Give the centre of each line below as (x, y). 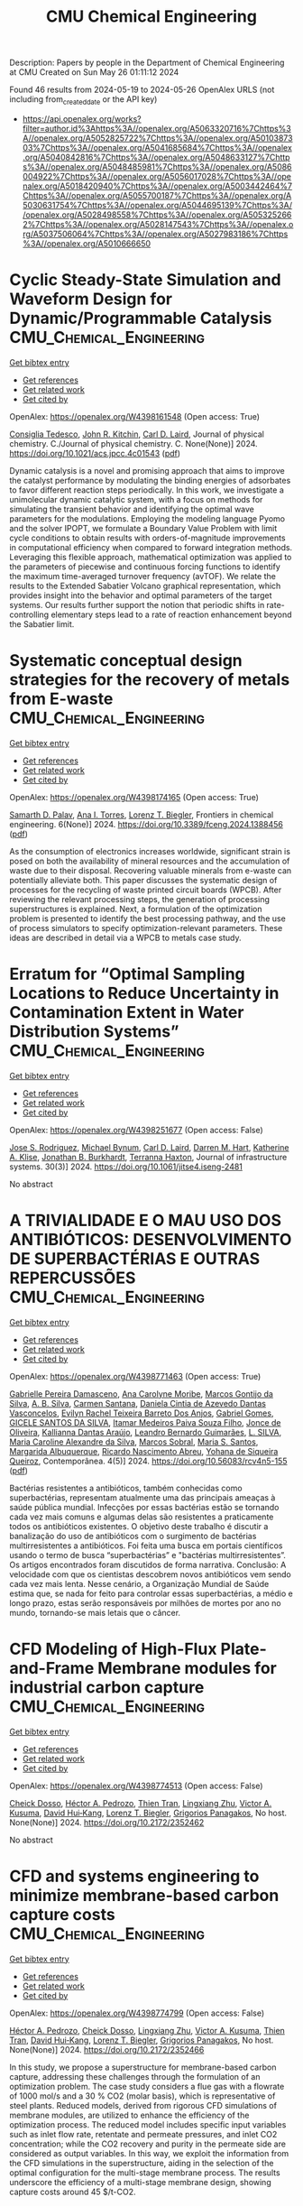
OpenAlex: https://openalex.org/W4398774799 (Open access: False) (137, 2013)
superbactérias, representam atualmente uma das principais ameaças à (142, 1497)
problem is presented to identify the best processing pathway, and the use (147, 918)
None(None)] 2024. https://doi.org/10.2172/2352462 (107, 1822)
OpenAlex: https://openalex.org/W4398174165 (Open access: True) (134, 797)
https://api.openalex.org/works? (82, 118)
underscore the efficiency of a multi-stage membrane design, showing (141, 2182)
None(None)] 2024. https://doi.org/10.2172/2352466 (107, 2049)
